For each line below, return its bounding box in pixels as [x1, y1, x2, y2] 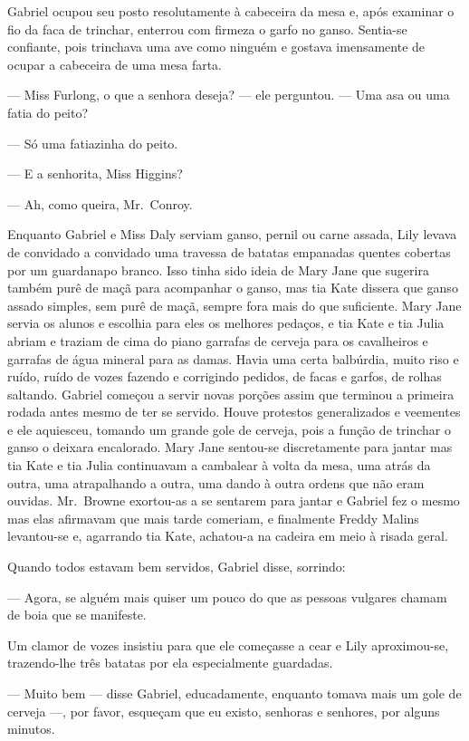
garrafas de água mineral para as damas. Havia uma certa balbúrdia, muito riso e [7, 349, 459, 368]
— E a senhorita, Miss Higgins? [7, 164, 183, 183]
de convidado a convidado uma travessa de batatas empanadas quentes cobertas [7, 242, 451, 261]
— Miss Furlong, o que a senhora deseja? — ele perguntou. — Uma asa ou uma [7, 85, 450, 104]
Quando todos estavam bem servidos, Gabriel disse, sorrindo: [7, 557, 346, 576]
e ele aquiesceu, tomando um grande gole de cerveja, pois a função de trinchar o [7, 419, 451, 438]
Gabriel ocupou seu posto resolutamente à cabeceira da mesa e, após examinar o [7, 2, 455, 20]
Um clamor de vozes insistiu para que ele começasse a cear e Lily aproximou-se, [7, 635, 449, 654]
